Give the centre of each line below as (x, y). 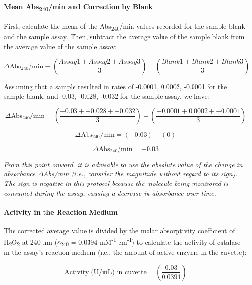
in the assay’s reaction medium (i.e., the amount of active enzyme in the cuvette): (125, 252)
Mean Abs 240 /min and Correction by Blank (78, 7)
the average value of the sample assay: (60, 46)
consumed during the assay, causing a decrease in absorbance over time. (110, 193)
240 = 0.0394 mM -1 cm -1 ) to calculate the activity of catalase (150, 242)
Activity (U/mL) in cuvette (105, 272)
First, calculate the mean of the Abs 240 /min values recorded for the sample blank (125, 27)
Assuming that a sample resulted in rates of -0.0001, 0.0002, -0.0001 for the (116, 86)
